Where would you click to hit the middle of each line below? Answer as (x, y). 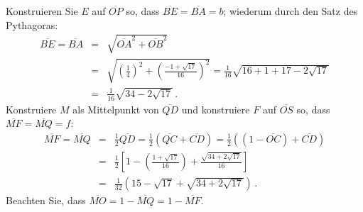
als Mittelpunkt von (116, 109)
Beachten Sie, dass (46, 200)
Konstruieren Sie (42, 11)
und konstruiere (216, 109)
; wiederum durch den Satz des (291, 11)
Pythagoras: (32, 24)
